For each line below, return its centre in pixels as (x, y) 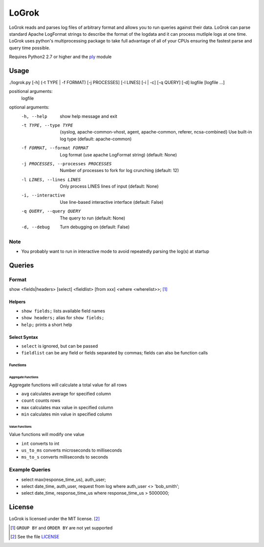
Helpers (17, 302)
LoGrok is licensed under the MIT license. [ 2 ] (55, 519)
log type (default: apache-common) (96, 139)
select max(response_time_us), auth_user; (64, 480)
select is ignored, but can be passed (59, 346)
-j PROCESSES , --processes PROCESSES (66, 164)
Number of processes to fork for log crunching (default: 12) (120, 171)
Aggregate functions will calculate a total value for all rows (68, 385)
